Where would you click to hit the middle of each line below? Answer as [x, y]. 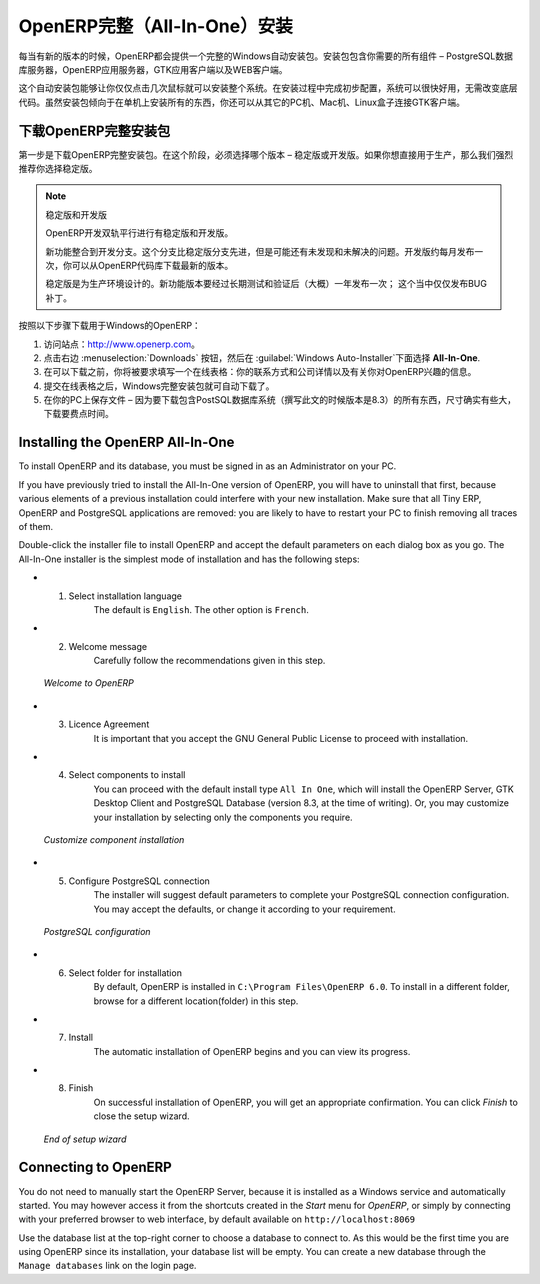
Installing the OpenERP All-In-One [126, 442]
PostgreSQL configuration [97, 931]
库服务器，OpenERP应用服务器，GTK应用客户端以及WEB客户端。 [153, 69]
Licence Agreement [109, 724]
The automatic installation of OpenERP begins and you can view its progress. [252, 1051]
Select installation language [125, 596]
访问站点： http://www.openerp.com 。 [121, 344]
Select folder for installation [125, 972]
